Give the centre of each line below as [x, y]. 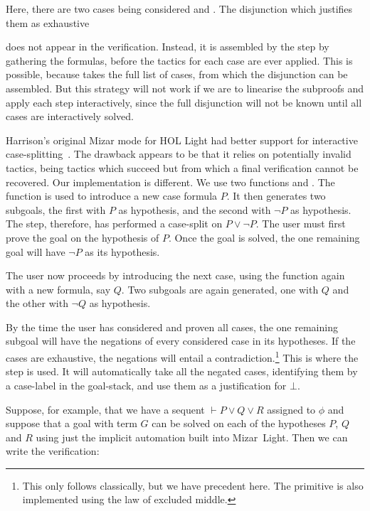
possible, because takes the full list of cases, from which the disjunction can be [177, 74]
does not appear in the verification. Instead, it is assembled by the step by [168, 47]
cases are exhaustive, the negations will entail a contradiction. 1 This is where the [182, 356]
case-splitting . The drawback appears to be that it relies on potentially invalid [179, 154]
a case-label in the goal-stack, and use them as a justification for [146, 385]
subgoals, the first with [56, 209]
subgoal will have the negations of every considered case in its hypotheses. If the [181, 341]
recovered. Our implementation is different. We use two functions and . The [170, 182]
